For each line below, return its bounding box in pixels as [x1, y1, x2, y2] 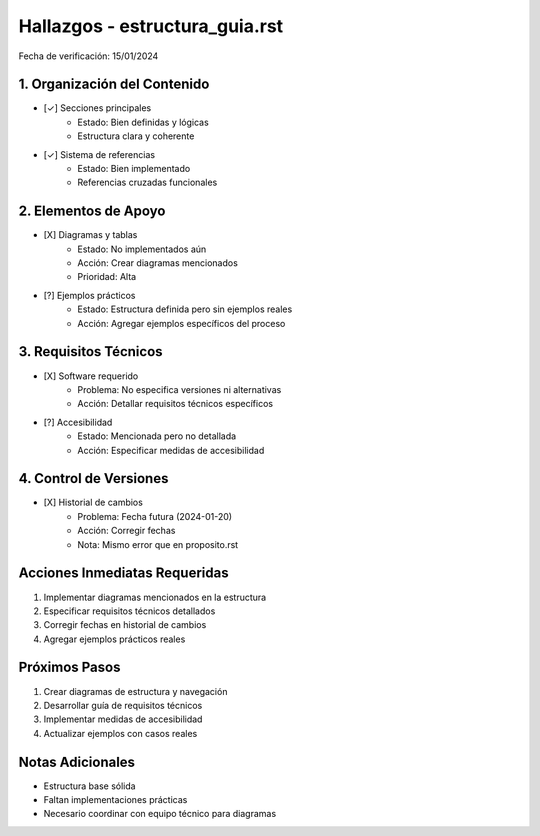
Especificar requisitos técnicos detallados [43, 605, 216, 617]
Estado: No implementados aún [77, 243, 207, 255]
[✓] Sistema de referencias [43, 148, 155, 160]
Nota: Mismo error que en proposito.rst [77, 538, 239, 550]
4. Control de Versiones [18, 470, 169, 487]
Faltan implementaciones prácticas [43, 794, 188, 806]
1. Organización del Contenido [18, 76, 210, 93]
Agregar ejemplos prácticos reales [43, 633, 186, 645]
